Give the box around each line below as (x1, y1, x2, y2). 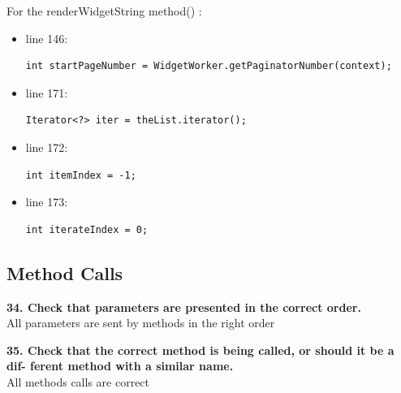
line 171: (25, 84, 68, 101)
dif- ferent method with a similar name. (6, 357, 234, 374)
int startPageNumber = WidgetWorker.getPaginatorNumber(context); (25, 60, 392, 72)
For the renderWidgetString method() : (6, 2, 202, 19)
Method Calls (6, 260, 123, 285)
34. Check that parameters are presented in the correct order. (6, 298, 361, 315)
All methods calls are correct (6, 373, 150, 390)
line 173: (25, 193, 68, 210)
